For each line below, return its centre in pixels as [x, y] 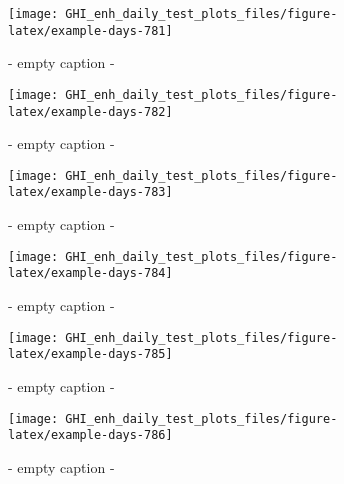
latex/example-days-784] [90, 273]
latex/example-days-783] [90, 192]
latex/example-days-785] [90, 354]
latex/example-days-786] [90, 435]
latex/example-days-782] [90, 111]
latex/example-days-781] [90, 30]
